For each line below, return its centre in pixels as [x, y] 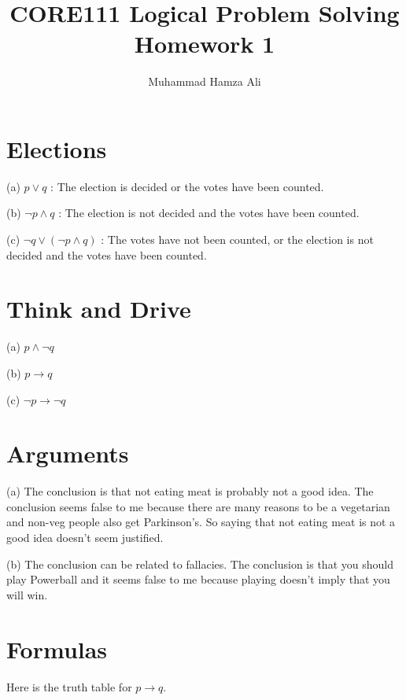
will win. [27, 594]
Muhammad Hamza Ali [205, 81]
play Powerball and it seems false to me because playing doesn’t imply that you [198, 579]
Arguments [68, 453]
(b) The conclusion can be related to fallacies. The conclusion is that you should [200, 564]
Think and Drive [99, 309]
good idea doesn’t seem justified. [85, 538]
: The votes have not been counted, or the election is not [237, 239]
